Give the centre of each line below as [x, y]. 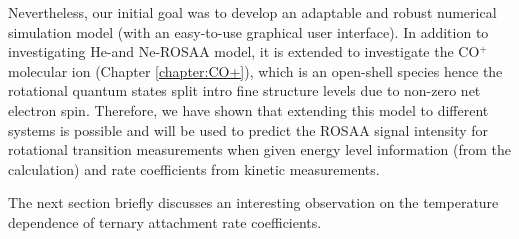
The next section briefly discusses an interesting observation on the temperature [253, 202]
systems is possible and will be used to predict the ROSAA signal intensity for [248, 129]
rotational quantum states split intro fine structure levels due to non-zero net [244, 90]
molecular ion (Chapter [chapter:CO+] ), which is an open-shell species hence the [255, 70]
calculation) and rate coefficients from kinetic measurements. [194, 168]
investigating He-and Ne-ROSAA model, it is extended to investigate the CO [244, 51]
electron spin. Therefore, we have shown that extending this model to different [248, 109]
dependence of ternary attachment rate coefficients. [165, 221]
